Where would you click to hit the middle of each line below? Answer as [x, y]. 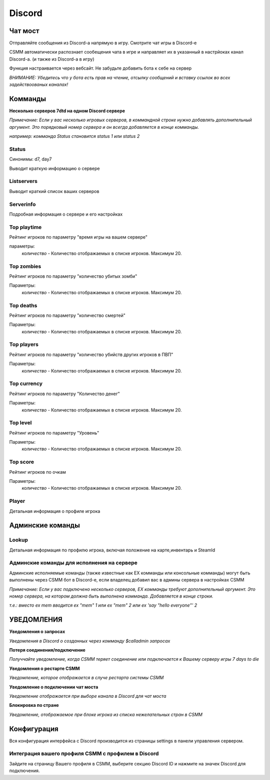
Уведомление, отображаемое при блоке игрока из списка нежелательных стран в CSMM [106, 714]
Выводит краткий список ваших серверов [54, 191]
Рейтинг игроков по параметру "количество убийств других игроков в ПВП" [91, 354]
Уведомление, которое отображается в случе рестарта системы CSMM [86, 678]
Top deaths [23, 305]
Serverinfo [22, 204]
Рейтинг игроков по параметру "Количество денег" [64, 394]
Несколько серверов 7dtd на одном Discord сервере [67, 111]
